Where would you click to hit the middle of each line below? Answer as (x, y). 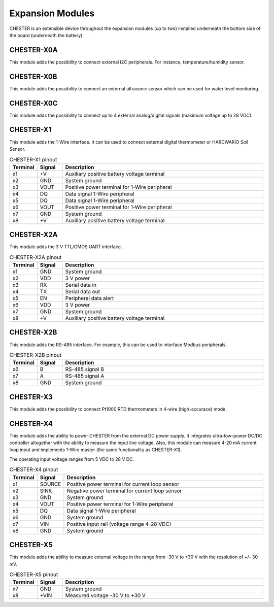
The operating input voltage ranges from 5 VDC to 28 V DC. (72, 459)
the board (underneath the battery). (46, 35)
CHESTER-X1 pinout (33, 159)
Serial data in (81, 285)
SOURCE (50, 484)
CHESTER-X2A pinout (36, 257)
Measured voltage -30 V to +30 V (105, 595)
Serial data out (82, 292)
